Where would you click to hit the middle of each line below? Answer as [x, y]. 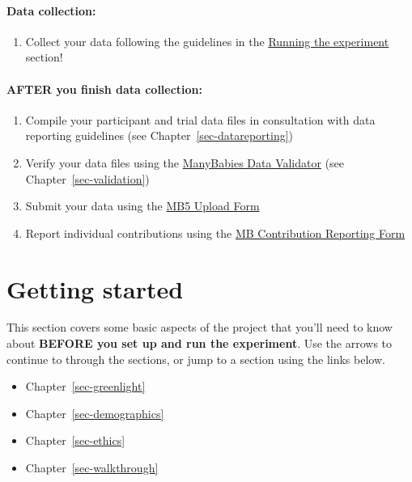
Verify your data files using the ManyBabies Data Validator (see [185, 162]
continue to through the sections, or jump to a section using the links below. [196, 359]
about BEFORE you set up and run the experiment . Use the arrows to [200, 343]
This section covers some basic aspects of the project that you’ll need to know [200, 327]
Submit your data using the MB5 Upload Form [142, 206]
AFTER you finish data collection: [105, 89]
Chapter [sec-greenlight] [85, 386]
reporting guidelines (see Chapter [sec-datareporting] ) [159, 135]
